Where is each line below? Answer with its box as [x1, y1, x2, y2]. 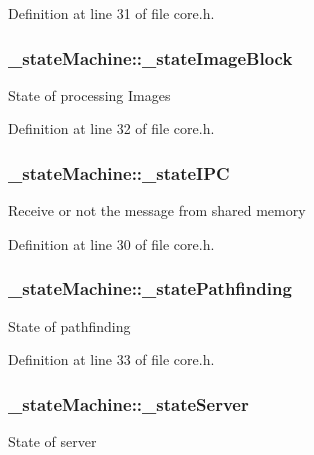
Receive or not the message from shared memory [8, 200, 306, 221]
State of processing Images [8, 84, 171, 105]
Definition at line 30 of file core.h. [8, 233, 215, 254]
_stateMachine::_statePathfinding [8, 276, 292, 301]
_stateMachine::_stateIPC [8, 160, 230, 185]
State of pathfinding [8, 315, 131, 336]
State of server [8, 431, 97, 452]
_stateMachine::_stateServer [8, 391, 249, 416]
